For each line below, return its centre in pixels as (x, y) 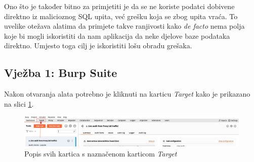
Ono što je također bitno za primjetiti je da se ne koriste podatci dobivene (119, 6)
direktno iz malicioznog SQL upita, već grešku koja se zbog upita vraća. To (121, 16)
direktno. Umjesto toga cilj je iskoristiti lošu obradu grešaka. (98, 46)
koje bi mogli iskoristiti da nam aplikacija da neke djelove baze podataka (117, 35)
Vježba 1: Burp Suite (61, 73)
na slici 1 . (19, 103)
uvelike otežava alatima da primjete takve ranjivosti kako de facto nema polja (124, 26)
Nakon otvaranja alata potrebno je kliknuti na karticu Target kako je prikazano (127, 94)
